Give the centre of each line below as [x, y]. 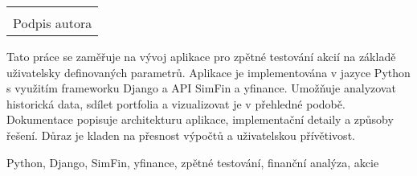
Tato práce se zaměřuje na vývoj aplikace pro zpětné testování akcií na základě [201, 56]
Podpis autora [53, 23]
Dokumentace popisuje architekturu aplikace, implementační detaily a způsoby [200, 119]
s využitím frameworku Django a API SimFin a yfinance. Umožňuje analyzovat [201, 88]
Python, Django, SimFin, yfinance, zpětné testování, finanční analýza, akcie [193, 162]
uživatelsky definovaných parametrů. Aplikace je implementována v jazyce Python [208, 72]
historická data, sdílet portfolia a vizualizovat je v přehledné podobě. [176, 103]
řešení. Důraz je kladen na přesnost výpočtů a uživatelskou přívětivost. [181, 135]
